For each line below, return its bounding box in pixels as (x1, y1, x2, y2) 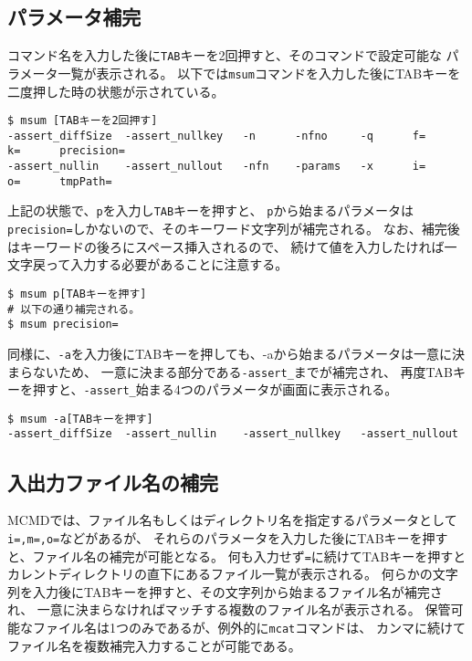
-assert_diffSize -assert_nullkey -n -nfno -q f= (7, 129, 426, 142)
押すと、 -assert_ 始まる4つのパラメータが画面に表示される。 (32, 380, 398, 399)
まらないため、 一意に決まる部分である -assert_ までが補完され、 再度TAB (7, 362, 453, 381)
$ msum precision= (7, 318, 119, 331)
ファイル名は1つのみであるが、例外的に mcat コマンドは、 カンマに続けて (32, 618, 466, 637)
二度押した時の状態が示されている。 (7, 81, 225, 100)
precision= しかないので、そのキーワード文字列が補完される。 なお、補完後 (7, 219, 460, 238)
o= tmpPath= (7, 174, 112, 188)
